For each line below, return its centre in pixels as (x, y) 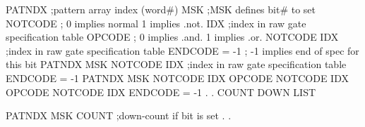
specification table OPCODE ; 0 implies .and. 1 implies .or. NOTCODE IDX (172, 37)
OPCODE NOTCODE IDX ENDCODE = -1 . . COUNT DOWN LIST (161, 92)
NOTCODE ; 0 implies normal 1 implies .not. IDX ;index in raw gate (156, 23)
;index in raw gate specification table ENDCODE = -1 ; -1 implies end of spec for (182, 50)
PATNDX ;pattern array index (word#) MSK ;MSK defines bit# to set (161, 9)
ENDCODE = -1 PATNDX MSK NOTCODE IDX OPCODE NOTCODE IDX (177, 78)
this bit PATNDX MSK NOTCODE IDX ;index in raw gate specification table (176, 64)
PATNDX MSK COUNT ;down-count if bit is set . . (119, 115)
